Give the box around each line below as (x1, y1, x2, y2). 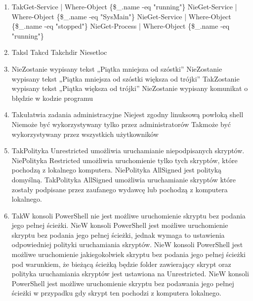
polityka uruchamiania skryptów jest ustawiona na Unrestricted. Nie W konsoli (11, 268, 249, 279)
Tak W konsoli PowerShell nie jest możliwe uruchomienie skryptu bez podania (11, 210, 246, 220)
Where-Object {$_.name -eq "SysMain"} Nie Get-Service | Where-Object (11, 11, 231, 21)
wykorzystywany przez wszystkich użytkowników (11, 129, 159, 139)
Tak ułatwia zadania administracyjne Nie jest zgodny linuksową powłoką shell (11, 109, 244, 120)
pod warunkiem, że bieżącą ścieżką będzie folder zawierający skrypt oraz (11, 258, 231, 269)
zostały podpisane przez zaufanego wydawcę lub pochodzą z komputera (11, 184, 228, 194)
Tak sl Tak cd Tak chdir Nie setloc (11, 47, 107, 57)
